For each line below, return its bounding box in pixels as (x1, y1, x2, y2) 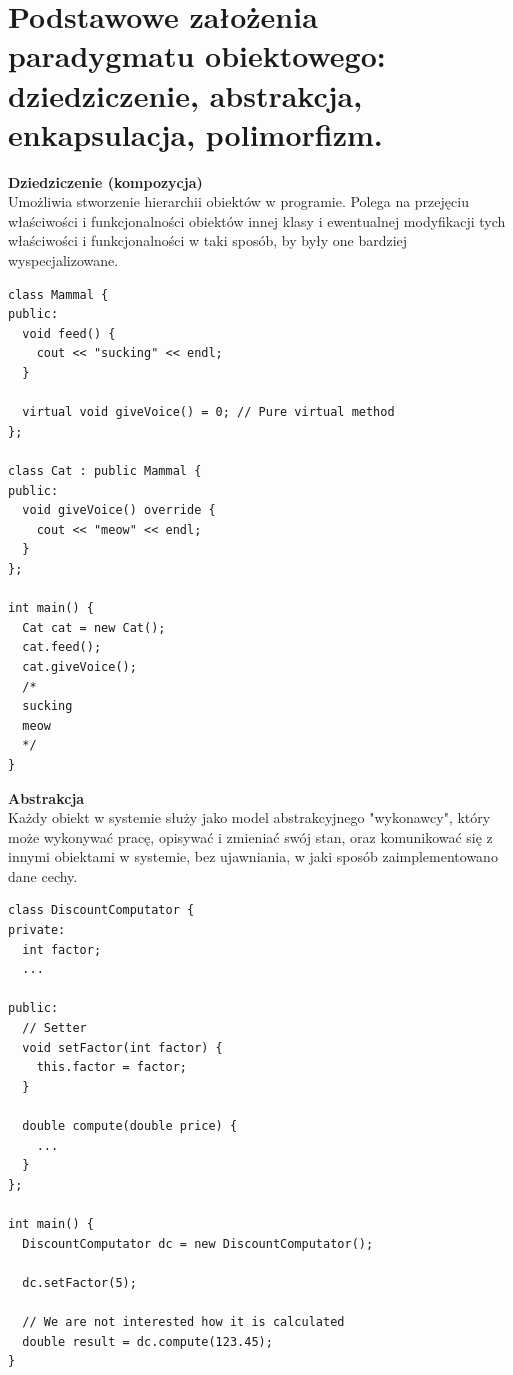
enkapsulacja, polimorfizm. (8, 113, 383, 154)
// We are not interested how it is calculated (22, 1314, 345, 1329)
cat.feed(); (22, 640, 102, 655)
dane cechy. (8, 865, 78, 886)
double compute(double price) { (22, 1119, 238, 1133)
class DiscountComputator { (8, 903, 195, 918)
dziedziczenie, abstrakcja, (8, 74, 363, 115)
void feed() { (22, 326, 116, 341)
